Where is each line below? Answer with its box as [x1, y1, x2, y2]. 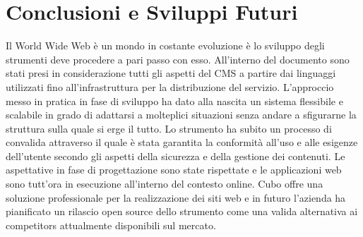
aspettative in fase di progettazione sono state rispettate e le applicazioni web [6, 162, 342, 177]
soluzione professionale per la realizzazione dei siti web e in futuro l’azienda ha [6, 190, 346, 205]
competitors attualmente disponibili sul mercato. [6, 217, 216, 232]
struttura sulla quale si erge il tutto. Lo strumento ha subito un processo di [6, 121, 332, 135]
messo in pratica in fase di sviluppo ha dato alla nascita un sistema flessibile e [6, 93, 343, 108]
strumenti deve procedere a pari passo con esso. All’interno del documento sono [6, 51, 350, 66]
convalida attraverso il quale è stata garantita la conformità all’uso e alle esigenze [6, 135, 358, 150]
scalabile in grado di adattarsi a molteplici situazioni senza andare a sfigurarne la [6, 107, 357, 122]
